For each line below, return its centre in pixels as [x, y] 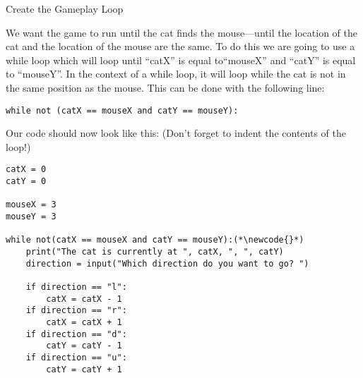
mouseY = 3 [31, 217]
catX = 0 [26, 170]
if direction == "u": [76, 357]
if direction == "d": [76, 334]
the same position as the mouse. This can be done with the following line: [165, 87]
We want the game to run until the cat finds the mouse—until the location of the [181, 32]
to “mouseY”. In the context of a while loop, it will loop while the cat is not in [176, 74]
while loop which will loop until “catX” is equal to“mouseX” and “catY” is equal [181, 60]
